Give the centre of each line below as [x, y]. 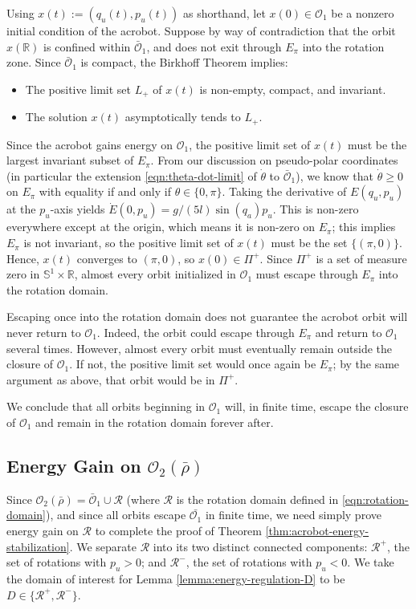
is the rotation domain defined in [257, 499]
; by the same [366, 364]
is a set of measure [361, 258]
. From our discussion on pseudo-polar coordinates [274, 160]
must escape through [307, 274]
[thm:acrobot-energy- [317, 530]
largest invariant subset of [70, 160]
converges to [107, 258]
